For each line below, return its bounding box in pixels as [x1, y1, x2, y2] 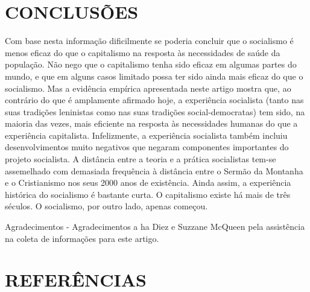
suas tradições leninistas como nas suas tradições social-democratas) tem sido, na [5, 105, 305, 118]
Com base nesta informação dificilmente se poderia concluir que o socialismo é [5, 34, 294, 47]
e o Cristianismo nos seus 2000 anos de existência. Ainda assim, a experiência [5, 176, 291, 189]
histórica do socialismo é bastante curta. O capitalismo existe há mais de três [5, 188, 291, 200]
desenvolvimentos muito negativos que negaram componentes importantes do [5, 141, 289, 153]
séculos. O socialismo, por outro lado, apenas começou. [5, 200, 208, 212]
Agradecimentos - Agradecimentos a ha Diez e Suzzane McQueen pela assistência [5, 220, 305, 233]
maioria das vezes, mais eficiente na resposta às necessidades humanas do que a [5, 117, 298, 130]
